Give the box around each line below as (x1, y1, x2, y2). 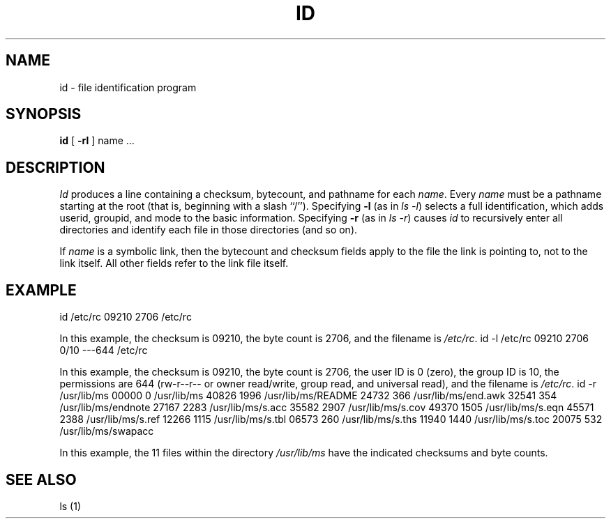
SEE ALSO (6, 470, 77, 488)
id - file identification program (59, 81, 197, 93)
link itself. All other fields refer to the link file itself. (59, 257, 289, 270)
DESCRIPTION (6, 158, 105, 176)
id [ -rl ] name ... (59, 134, 135, 147)
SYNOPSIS (6, 105, 82, 123)
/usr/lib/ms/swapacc (59, 425, 154, 438)
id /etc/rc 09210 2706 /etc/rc (59, 311, 192, 323)
